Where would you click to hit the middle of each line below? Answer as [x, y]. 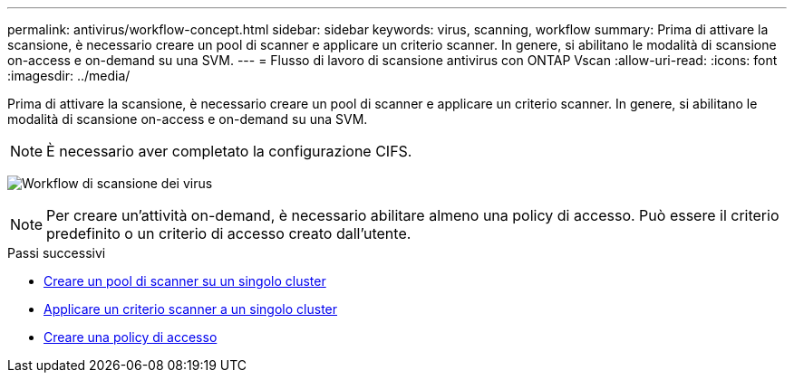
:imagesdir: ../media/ [69, 76]
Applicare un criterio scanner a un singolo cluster [191, 309]
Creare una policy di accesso [131, 337]
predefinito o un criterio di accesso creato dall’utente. [229, 233]
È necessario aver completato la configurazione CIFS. [229, 151]
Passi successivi [57, 253]
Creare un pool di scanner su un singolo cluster [185, 281]
